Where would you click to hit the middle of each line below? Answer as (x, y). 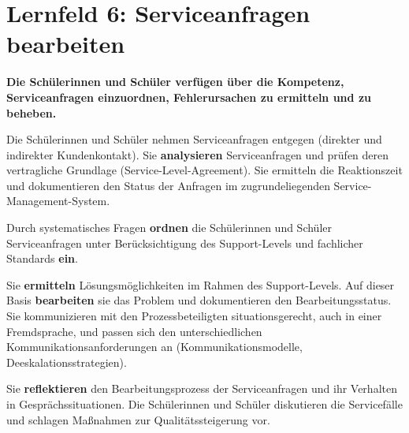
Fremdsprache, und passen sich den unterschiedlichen (134, 331)
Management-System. (58, 201)
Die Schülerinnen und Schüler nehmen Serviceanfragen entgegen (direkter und (194, 139)
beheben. (32, 112)
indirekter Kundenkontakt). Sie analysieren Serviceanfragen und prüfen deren (198, 154)
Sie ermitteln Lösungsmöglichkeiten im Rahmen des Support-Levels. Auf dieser (201, 284)
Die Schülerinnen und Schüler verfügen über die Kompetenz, (175, 82)
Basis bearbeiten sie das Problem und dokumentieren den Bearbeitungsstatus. (199, 300)
